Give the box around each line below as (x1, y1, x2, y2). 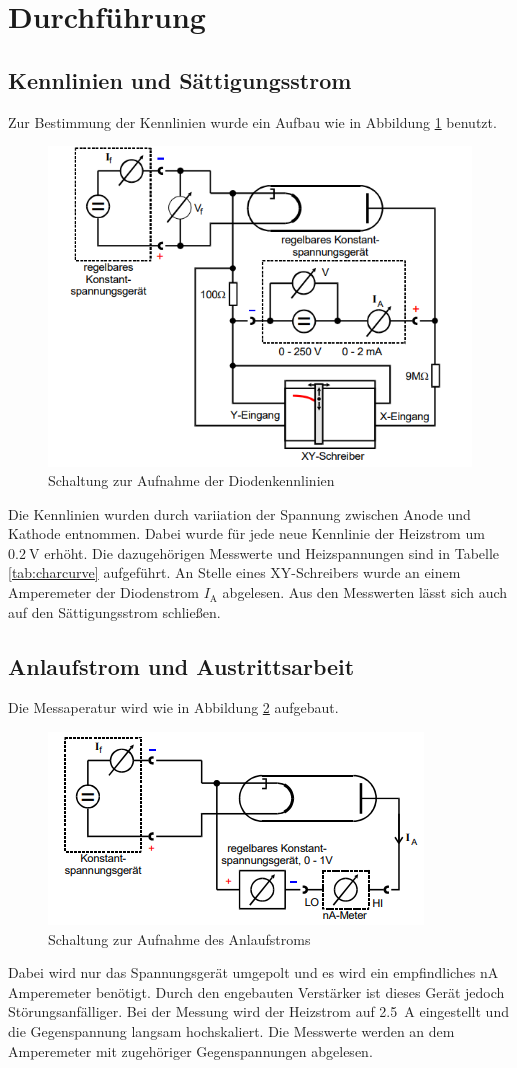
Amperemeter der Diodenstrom (8, 582, 199, 603)
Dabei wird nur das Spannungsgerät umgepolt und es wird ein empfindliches (8, 962, 476, 983)
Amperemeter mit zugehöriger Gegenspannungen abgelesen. (8, 1040, 373, 1061)
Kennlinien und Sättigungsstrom (8, 64, 352, 95)
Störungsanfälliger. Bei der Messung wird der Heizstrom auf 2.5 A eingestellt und (8, 1001, 509, 1022)
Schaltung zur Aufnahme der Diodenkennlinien (48, 470, 335, 491)
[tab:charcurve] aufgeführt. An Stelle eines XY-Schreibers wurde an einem (8, 562, 461, 583)
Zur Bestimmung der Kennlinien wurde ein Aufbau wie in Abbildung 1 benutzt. (8, 111, 497, 132)
